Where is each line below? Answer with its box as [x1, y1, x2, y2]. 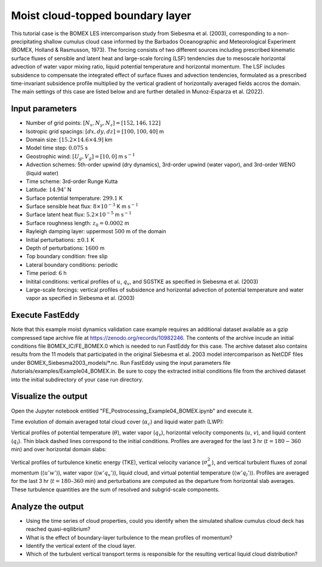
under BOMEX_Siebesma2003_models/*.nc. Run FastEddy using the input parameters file [11, 359, 231, 366]
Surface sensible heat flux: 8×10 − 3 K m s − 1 [26, 202, 138, 210]
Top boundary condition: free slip [26, 253, 108, 260]
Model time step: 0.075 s [26, 144, 88, 151]
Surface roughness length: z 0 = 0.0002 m [26, 219, 129, 228]
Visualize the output [11, 391, 88, 402]
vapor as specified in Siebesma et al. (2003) [26, 295, 135, 302]
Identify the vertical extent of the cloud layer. [26, 542, 137, 549]
